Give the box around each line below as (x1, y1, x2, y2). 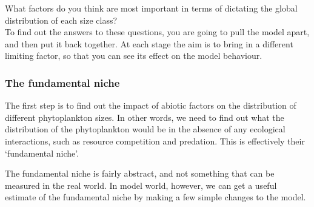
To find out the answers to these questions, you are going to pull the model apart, (5, 25, 310, 38)
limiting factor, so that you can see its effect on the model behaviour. (5, 49, 262, 62)
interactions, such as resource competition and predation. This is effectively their (5, 134, 305, 147)
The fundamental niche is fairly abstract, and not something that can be (5, 167, 275, 180)
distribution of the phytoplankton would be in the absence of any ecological (5, 123, 286, 135)
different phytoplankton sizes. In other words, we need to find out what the (5, 110, 284, 123)
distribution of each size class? (5, 13, 118, 26)
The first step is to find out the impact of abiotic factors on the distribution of (5, 99, 296, 112)
